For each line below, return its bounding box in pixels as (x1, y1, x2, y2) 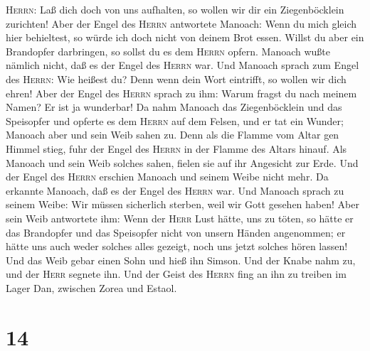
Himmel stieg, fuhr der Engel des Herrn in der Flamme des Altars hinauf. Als (6, 141, 347, 156)
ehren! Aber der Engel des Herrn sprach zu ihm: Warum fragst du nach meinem (6, 85, 357, 100)
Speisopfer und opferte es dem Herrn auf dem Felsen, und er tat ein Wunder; (6, 113, 344, 128)
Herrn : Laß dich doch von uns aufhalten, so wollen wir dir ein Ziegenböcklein (6, 2, 344, 16)
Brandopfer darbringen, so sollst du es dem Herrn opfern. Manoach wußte (6, 43, 330, 58)
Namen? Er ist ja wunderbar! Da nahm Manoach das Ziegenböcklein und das (6, 99, 342, 114)
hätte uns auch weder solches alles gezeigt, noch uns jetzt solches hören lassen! (6, 239, 348, 254)
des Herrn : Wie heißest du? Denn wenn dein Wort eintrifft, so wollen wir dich (6, 71, 347, 86)
